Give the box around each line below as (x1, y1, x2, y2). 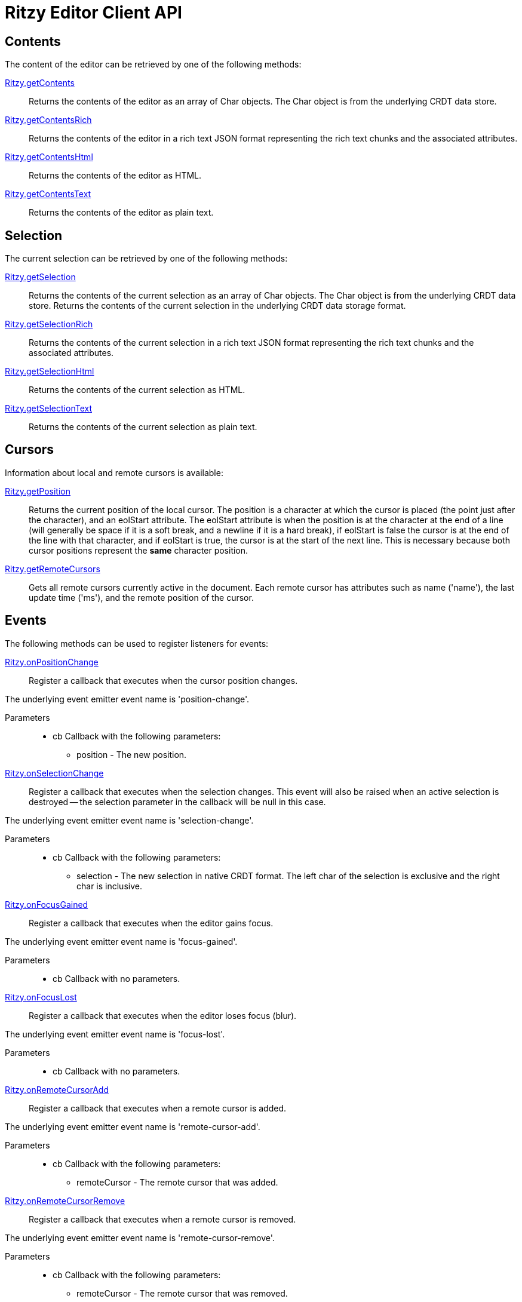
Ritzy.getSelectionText (5, 403, 92, 414)
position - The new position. (76, 749, 187, 760)
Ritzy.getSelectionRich (5, 319, 93, 330)
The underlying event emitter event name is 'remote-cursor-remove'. (5, 1232, 275, 1243)
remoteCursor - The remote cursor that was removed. (76, 1288, 288, 1298)
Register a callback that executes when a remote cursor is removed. (29, 1214, 296, 1224)
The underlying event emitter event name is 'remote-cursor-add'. (5, 1121, 260, 1132)
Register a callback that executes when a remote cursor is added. (29, 1103, 287, 1113)
